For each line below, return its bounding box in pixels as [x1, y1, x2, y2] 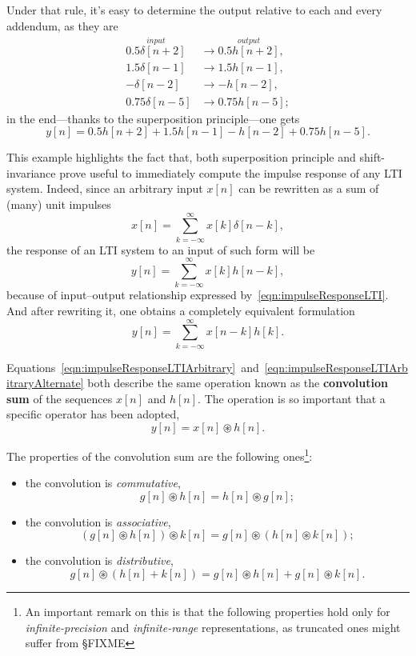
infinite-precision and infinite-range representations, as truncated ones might [25, 618, 401, 635]
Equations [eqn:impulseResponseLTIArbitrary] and [6, 358, 259, 375]
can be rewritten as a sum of [238, 180, 379, 197]
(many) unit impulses [6, 195, 111, 212]
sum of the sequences [6, 390, 113, 406]
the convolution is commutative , [25, 474, 181, 491]
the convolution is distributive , [25, 552, 174, 569]
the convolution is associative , [25, 513, 171, 530]
